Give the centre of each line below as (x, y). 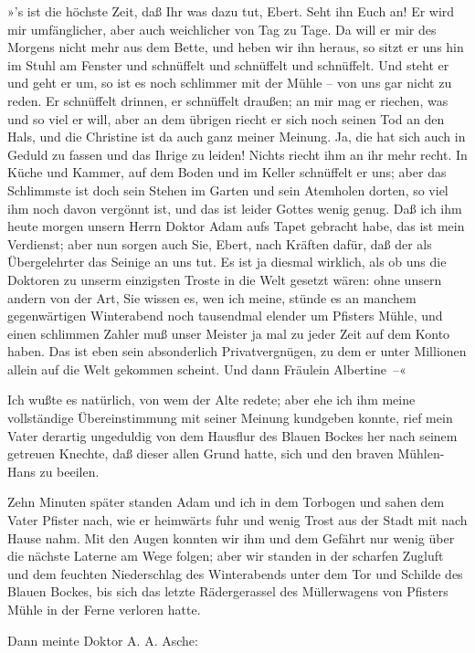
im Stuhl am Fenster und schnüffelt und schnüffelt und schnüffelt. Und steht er (228, 64)
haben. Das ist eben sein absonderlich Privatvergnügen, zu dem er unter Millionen (237, 351)
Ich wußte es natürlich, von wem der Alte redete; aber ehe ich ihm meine (211, 400)
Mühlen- (421, 453)
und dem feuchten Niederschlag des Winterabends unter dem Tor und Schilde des (235, 573)
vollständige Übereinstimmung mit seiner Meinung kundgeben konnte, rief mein (230, 418)
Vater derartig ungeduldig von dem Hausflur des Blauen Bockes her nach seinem (232, 435)
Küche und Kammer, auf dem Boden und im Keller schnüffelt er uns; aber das (227, 172)
